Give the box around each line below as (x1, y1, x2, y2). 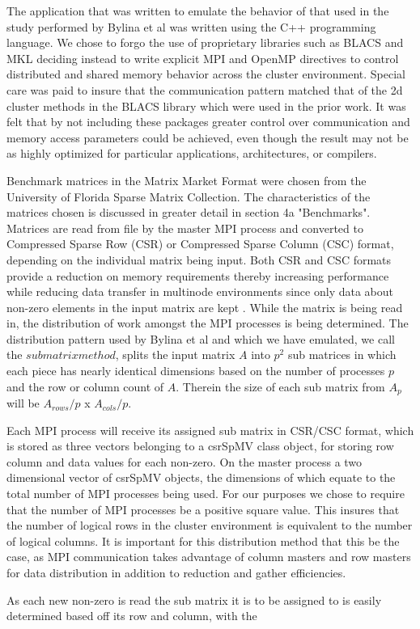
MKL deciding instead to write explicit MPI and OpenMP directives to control (6, 49, 399, 66)
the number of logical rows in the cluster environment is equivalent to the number (6, 517, 413, 534)
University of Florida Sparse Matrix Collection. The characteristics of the (6, 188, 371, 205)
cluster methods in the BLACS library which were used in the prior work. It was (6, 97, 406, 114)
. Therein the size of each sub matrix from (176, 378, 385, 395)
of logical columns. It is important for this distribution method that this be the (6, 532, 400, 549)
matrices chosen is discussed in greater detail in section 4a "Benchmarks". (6, 204, 371, 221)
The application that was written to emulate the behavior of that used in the (6, 2, 389, 19)
